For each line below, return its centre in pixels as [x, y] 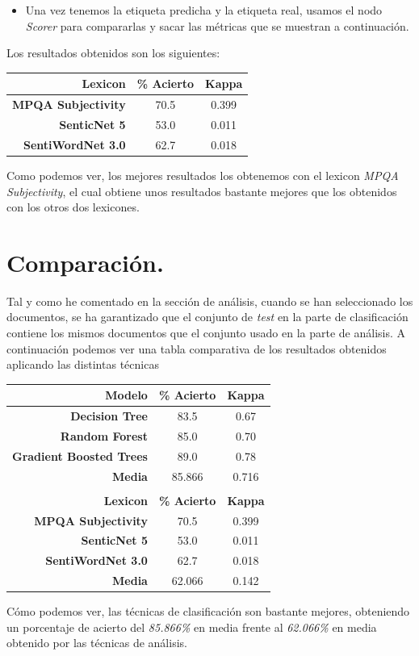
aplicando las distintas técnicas [83, 364]
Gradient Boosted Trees [80, 455]
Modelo [126, 395]
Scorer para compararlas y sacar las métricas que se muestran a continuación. [217, 25]
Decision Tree [109, 416]
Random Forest [104, 435]
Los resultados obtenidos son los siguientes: [113, 53]
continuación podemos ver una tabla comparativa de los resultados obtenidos [197, 348]
